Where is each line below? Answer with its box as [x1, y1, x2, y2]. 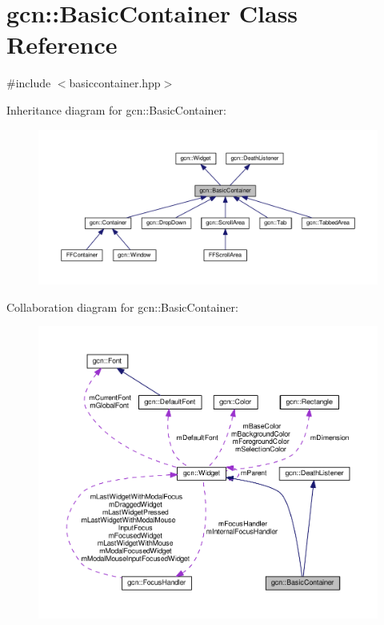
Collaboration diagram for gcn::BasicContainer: [6, 298, 238, 315]
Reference [6, 28, 118, 61]
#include [6, 75, 51, 91]
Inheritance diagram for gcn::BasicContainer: [6, 101, 227, 118]
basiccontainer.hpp [69, 75, 161, 91]
